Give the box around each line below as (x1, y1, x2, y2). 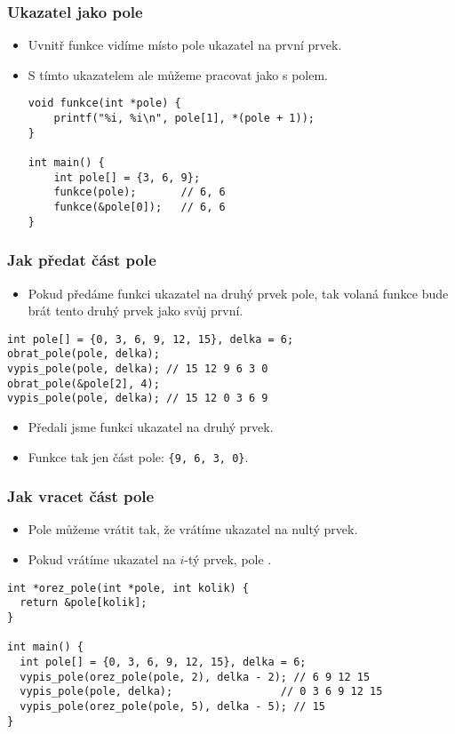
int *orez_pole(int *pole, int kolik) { (7, 581, 250, 594)
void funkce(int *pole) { (28, 97, 181, 110)
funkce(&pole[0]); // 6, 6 (53, 201, 226, 213)
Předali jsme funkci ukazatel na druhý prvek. (28, 418, 274, 435)
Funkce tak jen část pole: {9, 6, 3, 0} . (28, 447, 249, 466)
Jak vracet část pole (7, 485, 155, 507)
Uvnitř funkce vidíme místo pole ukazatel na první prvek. (28, 36, 342, 54)
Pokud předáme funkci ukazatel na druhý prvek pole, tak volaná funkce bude (28, 283, 449, 302)
